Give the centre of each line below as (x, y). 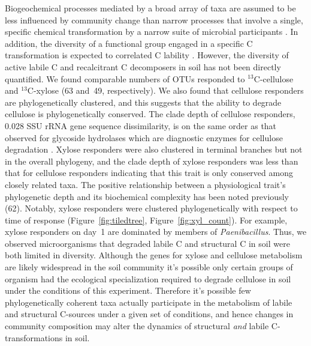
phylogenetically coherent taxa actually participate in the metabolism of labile (149, 302)
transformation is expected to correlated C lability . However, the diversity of (147, 55)
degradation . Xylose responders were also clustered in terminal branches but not (154, 149)
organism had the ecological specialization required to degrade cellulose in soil (148, 278)
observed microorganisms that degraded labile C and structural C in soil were (147, 243)
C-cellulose (274, 78)
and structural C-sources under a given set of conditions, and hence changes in (149, 314)
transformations (34, 337)
